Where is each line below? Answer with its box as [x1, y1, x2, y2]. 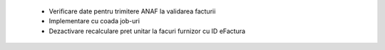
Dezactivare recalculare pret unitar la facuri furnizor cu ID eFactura [48, 27, 246, 35]
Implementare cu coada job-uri [48, 17, 140, 25]
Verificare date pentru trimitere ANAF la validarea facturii [48, 7, 216, 15]
